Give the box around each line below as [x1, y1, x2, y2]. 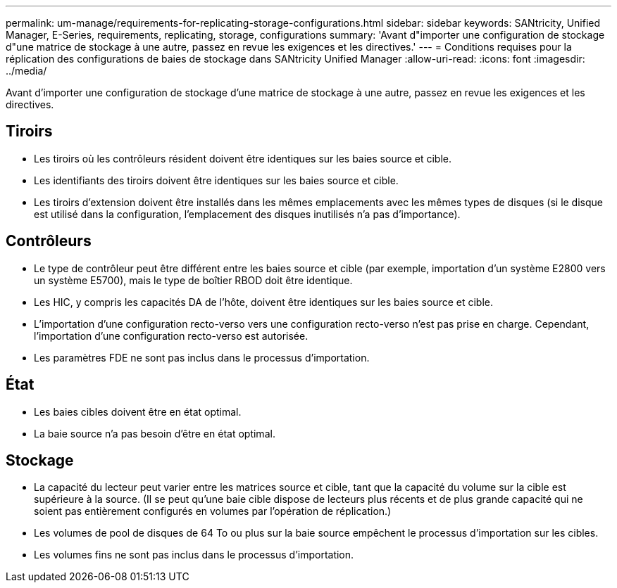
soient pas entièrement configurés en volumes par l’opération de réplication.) [34, 505, 392, 518]
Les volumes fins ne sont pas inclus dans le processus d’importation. [34, 549, 354, 561]
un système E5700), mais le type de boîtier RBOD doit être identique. [34, 274, 353, 286]
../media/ [6, 65, 47, 77]
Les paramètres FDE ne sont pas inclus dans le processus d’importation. [34, 351, 370, 364]
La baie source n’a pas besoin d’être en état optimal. [34, 427, 275, 440]
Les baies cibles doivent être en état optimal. [34, 405, 242, 418]
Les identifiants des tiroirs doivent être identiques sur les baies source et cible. [34, 174, 399, 186]
